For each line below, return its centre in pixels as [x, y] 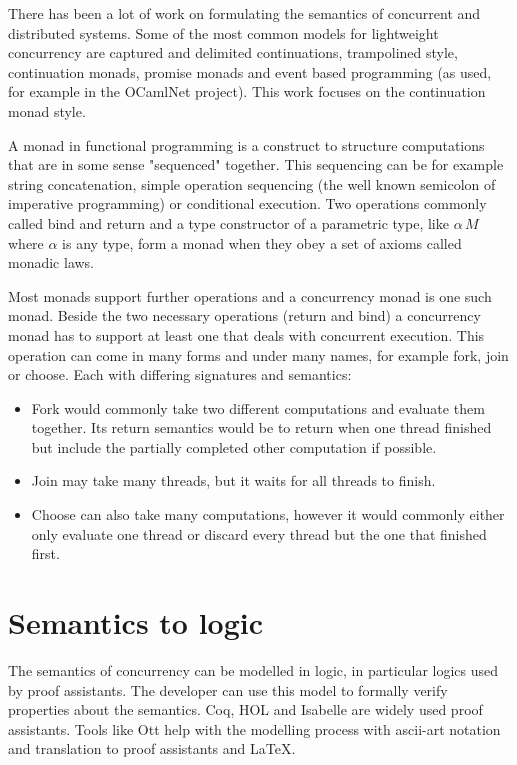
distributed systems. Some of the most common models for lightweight [223, 32]
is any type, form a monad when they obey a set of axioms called [262, 242]
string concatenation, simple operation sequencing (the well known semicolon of [252, 183]
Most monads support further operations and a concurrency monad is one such [250, 295]
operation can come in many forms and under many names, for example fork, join [258, 354]
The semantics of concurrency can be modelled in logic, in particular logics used [253, 669]
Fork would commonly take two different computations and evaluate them [258, 407]
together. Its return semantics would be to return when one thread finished [261, 427]
